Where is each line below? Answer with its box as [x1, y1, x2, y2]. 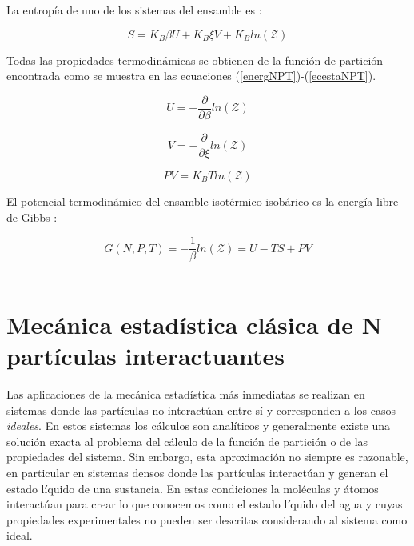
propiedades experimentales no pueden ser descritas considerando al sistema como [6, 511, 408, 528]
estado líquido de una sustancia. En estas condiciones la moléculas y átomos [6, 480, 379, 496]
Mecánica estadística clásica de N [6, 307, 382, 340]
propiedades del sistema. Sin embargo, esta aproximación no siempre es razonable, [6, 448, 408, 465]
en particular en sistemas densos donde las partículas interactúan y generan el [6, 464, 388, 481]
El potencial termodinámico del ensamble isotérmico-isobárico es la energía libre [6, 192, 399, 209]
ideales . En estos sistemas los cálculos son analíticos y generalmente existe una [6, 417, 391, 434]
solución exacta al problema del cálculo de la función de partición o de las [6, 432, 368, 449]
